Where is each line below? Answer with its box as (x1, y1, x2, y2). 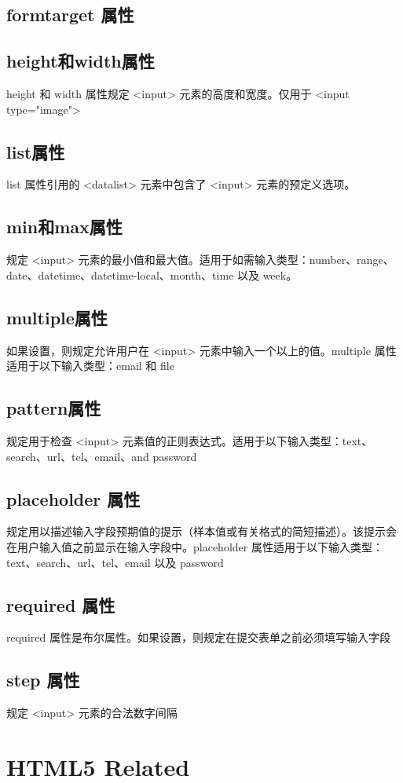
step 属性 (6, 668, 80, 692)
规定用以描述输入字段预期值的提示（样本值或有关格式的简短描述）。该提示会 (6, 523, 397, 540)
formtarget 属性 (6, 2, 134, 27)
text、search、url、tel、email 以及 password (6, 554, 224, 570)
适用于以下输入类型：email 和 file (6, 357, 174, 374)
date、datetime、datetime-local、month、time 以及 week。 (6, 266, 298, 283)
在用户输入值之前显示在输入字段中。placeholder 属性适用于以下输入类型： (6, 538, 383, 554)
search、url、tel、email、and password (6, 448, 197, 464)
